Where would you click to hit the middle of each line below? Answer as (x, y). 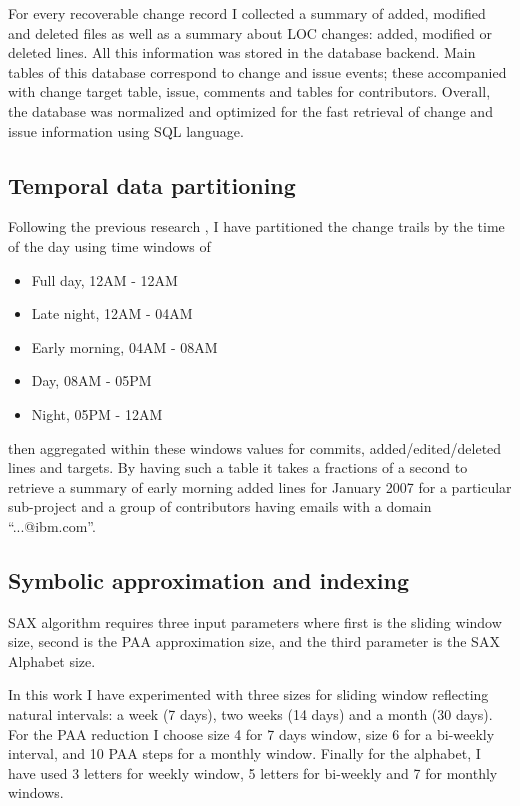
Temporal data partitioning (152, 184)
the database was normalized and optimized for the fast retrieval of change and (250, 110)
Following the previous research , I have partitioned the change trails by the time (256, 226)
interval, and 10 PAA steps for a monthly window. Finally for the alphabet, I (244, 753)
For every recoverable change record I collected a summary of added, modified (247, 13)
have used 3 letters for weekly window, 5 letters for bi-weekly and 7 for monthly (253, 772)
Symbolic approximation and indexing (208, 579)
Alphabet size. (52, 660)
